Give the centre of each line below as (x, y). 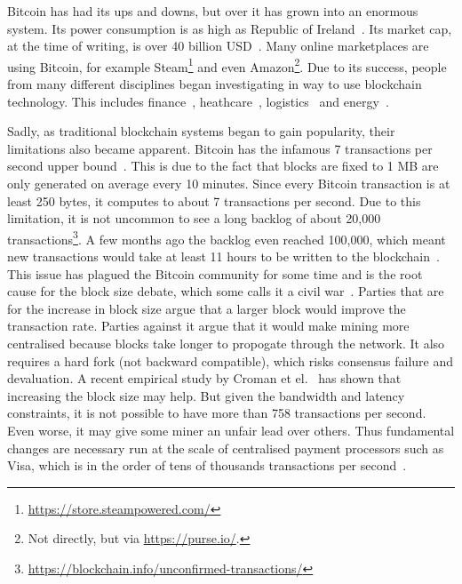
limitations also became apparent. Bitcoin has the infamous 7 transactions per (220, 148)
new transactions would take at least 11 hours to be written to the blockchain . (223, 256)
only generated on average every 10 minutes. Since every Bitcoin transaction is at (229, 183)
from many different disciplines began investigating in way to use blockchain (215, 84)
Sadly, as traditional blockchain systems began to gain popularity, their (201, 131)
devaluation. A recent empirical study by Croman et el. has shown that (204, 378)
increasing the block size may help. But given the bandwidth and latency (206, 395)
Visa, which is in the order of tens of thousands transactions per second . (207, 465)
